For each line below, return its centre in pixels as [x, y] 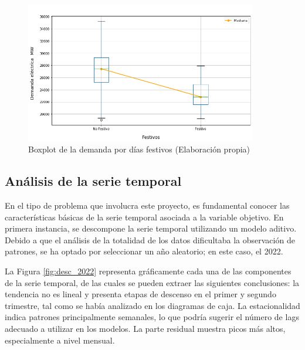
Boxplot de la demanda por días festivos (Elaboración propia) [139, 149]
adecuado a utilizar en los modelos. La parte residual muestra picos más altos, [145, 328]
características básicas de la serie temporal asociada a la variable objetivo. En [144, 217]
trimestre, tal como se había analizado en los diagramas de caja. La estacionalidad [152, 305]
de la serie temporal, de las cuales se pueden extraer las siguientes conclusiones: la [152, 282]
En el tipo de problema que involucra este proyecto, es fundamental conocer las [147, 205]
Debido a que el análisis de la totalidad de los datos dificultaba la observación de [150, 239]
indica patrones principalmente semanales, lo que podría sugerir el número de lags [152, 317]
